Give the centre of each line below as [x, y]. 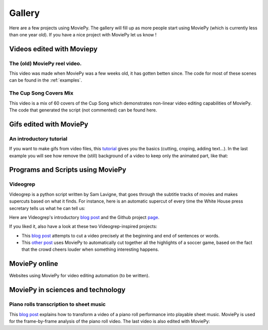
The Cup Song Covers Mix [41, 93]
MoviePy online [33, 264]
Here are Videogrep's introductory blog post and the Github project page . [84, 217]
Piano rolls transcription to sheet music [58, 305]
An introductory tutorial [38, 138]
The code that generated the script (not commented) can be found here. [83, 110]
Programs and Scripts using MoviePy [68, 170]
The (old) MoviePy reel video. [45, 63]
